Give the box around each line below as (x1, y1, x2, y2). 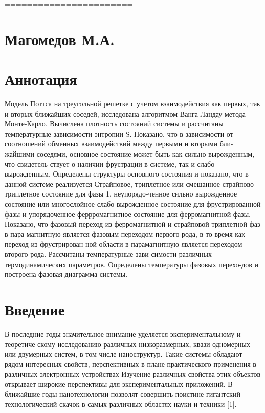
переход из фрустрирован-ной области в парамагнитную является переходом (5, 238, 242, 249)
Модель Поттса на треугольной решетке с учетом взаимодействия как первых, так (5, 98, 260, 109)
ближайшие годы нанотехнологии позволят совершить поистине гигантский (5, 388, 240, 399)
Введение (5, 298, 65, 319)
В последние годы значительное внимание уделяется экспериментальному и (5, 328, 241, 339)
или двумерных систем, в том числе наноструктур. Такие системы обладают (5, 349, 242, 359)
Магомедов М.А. (5, 28, 115, 49)
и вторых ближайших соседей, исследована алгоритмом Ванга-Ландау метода (5, 108, 246, 119)
